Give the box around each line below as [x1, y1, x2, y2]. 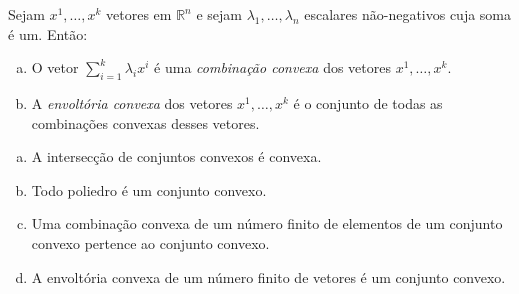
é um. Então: [8, 23, 88, 44]
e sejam [196, 4, 242, 24]
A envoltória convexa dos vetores [31, 92, 233, 113]
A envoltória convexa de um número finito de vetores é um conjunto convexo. [31, 266, 506, 287]
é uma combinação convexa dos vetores [154, 57, 391, 78]
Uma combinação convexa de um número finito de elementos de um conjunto [31, 213, 503, 234]
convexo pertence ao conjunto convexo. [31, 232, 270, 253]
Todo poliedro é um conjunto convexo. [31, 179, 267, 200]
